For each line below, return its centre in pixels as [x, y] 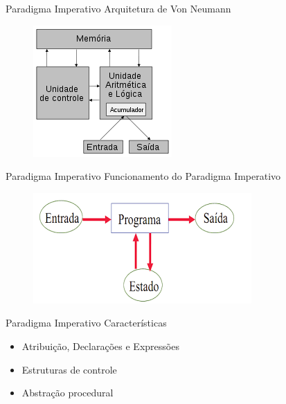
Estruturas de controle [69, 369]
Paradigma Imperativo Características [86, 323]
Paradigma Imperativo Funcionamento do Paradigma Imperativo [143, 176]
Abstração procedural [68, 393]
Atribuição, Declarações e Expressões [100, 346]
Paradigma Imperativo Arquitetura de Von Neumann [118, 8]
